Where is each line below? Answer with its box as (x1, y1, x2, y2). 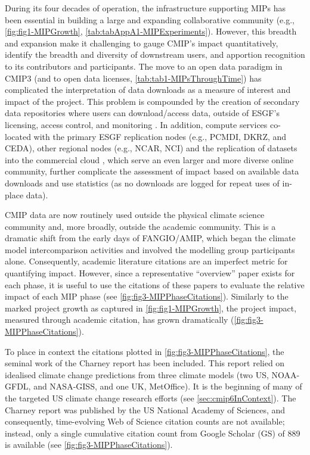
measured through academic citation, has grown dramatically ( (5, 313, 234, 326)
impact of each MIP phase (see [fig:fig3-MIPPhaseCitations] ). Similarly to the (5, 290, 289, 303)
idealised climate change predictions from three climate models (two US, (5, 368, 269, 381)
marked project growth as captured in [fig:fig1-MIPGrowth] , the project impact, (5, 301, 297, 314)
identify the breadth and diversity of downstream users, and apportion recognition (5, 48, 305, 61)
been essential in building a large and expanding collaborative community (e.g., (5, 13, 294, 26)
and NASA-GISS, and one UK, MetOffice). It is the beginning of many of (33, 380, 302, 392)
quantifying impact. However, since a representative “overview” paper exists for (5, 267, 295, 279)
